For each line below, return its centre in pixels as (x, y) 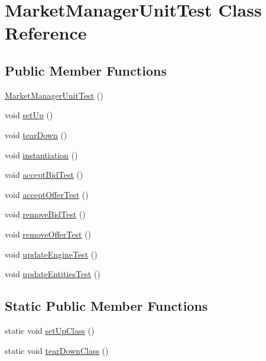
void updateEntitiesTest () (53, 274)
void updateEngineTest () (51, 254)
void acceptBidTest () (44, 175)
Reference (46, 33)
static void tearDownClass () (57, 350)
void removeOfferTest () (48, 234)
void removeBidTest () (45, 214)
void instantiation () (41, 155)
